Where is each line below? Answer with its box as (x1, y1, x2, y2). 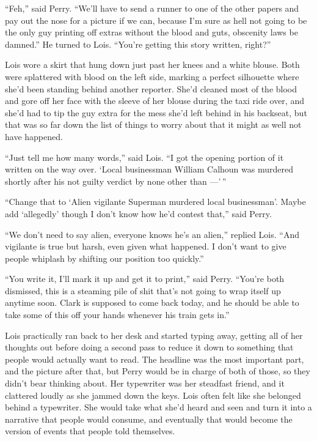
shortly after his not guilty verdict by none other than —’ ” (5, 174, 227, 187)
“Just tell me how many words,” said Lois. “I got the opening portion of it (5, 150, 284, 163)
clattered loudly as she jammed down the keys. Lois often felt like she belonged (5, 388, 301, 401)
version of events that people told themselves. (5, 424, 175, 437)
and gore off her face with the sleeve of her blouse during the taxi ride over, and (5, 94, 304, 107)
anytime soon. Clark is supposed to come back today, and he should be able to (5, 296, 299, 309)
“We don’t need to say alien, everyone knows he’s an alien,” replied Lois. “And (5, 228, 300, 240)
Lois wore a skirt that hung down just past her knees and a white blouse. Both (5, 58, 300, 71)
